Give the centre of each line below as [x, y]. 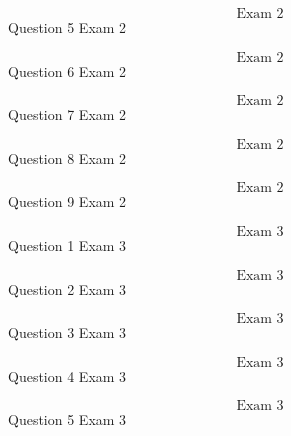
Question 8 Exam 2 [67, 157]
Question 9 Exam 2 [67, 201]
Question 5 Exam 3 [67, 419]
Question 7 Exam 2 [67, 114]
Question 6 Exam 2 [67, 70]
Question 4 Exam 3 [67, 375]
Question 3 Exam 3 [67, 332]
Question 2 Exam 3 [67, 288]
